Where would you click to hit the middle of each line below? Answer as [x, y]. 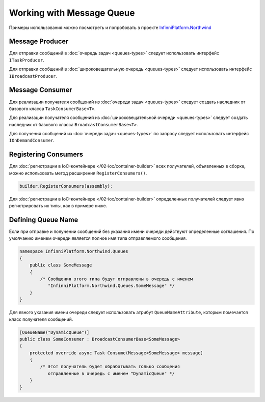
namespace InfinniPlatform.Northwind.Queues [74, 251]
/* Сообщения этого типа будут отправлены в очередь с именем [117, 279]
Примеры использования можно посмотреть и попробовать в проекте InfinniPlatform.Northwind [110, 28]
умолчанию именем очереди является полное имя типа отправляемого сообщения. [98, 238]
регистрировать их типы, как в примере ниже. [58, 206]
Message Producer [39, 42]
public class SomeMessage [61, 265]
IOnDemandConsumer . [32, 141]
